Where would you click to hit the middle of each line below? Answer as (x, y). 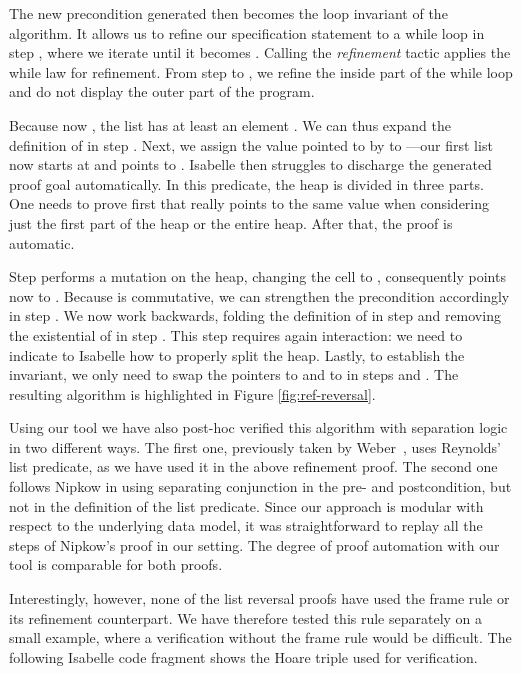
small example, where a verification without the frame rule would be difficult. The (260, 637)
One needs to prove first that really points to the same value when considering (249, 203)
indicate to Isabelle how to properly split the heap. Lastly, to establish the (237, 354)
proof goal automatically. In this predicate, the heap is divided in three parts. (246, 183)
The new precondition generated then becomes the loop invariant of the (228, 13)
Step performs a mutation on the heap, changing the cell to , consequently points (257, 276)
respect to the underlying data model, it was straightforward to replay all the (246, 525)
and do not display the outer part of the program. (162, 91)
